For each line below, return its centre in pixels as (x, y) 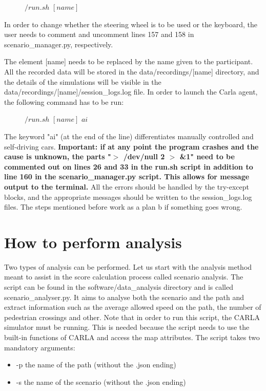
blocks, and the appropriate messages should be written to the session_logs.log (128, 197)
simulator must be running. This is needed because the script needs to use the (127, 327)
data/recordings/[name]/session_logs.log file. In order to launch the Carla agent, (131, 92)
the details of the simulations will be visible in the (83, 81)
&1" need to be (207, 156)
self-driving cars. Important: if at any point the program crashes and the (131, 146)
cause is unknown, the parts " (58, 156)
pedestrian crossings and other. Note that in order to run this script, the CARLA (132, 317)
